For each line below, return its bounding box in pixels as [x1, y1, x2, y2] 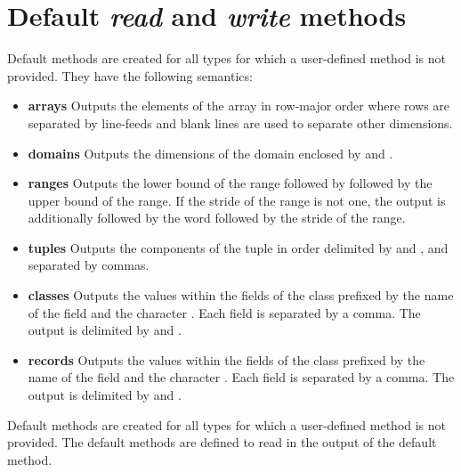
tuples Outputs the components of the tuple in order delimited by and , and [28, 238, 449, 256]
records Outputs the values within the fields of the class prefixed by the [28, 350, 425, 369]
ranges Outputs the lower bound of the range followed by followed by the [28, 174, 433, 192]
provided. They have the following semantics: [7, 66, 253, 85]
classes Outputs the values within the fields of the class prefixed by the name [28, 286, 454, 305]
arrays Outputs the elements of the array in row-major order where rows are [28, 96, 450, 115]
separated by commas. [28, 256, 150, 274]
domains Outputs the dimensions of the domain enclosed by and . [28, 143, 393, 162]
